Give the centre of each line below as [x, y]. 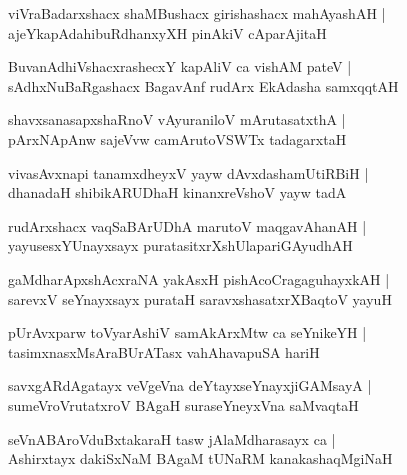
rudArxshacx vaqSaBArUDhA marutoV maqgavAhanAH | [187, 225]
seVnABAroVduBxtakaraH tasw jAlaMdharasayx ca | [172, 438]
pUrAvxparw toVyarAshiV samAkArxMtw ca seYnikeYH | [187, 332]
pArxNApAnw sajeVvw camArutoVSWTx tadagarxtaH [177, 138]
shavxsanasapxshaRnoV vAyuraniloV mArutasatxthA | [177, 119]
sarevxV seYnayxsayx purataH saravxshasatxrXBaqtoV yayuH [200, 298]
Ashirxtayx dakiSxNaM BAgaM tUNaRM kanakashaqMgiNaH [200, 458]
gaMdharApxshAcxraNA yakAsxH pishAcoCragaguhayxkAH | [199, 278]
